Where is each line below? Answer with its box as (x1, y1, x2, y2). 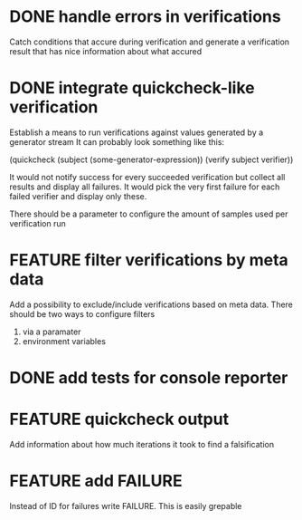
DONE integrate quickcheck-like (9, 78, 255, 99)
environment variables (22, 335, 107, 346)
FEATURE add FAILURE (9, 471, 183, 491)
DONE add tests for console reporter (9, 368, 288, 388)
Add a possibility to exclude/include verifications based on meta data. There (9, 299, 294, 310)
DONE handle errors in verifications (9, 6, 282, 27)
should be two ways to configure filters (9, 308, 156, 319)
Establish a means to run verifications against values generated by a (9, 127, 264, 138)
